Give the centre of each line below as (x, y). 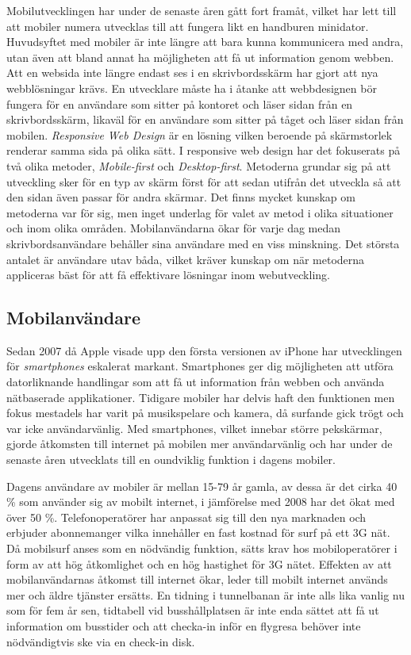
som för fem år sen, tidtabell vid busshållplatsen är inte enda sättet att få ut (193, 610)
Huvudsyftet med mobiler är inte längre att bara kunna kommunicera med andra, (205, 42)
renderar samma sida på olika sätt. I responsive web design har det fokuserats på (204, 150)
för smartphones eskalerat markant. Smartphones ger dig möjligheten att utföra (200, 366)
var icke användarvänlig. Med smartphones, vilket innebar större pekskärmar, (194, 428)
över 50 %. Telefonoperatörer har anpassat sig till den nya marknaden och (186, 517)
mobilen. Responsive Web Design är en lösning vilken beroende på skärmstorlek (200, 134)
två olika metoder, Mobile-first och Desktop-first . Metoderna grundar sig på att (199, 165)
